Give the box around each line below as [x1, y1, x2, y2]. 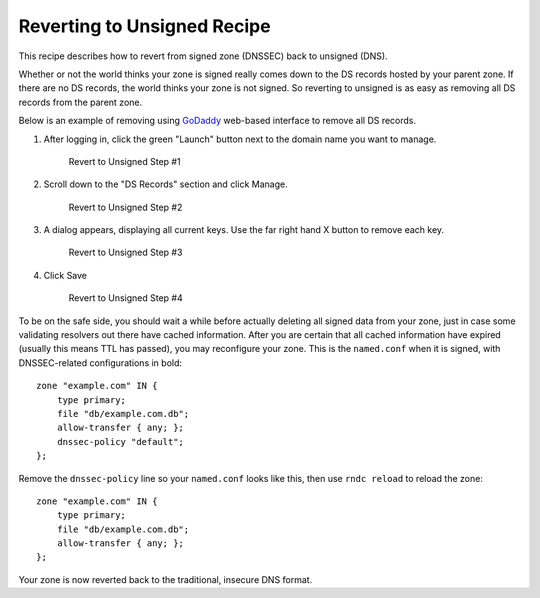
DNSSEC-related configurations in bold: [18, 356, 183, 369]
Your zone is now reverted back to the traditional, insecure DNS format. [18, 573, 313, 585]
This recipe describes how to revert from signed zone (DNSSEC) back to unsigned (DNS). [18, 50, 389, 62]
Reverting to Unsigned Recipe [18, 15, 271, 37]
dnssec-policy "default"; [56, 436, 185, 447]
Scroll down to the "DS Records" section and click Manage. [43, 178, 289, 190]
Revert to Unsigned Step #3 [68, 246, 183, 259]
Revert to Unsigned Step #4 [68, 292, 184, 304]
